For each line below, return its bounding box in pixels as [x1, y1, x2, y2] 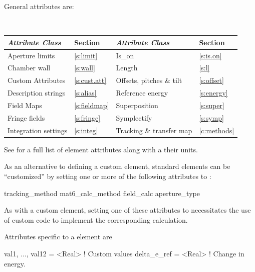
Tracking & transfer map [116, 125, 192, 135]
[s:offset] [199, 75, 224, 85]
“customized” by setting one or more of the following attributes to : [4, 170, 211, 181]
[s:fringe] [74, 112, 101, 123]
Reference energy [116, 87, 168, 98]
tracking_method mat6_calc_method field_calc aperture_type [4, 188, 200, 198]
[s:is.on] [199, 50, 222, 60]
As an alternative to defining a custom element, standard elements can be [4, 161, 230, 171]
